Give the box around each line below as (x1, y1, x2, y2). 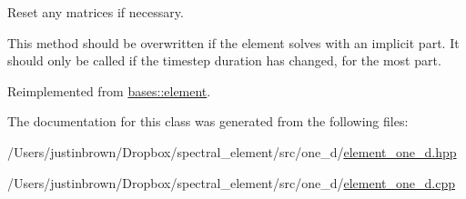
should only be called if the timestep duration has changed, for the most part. (7, 51, 441, 70)
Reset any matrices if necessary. (7, 3, 184, 21)
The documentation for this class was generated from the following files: (7, 112, 409, 131)
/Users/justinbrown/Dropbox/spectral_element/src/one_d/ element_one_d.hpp (7, 142, 457, 161)
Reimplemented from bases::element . (7, 81, 211, 100)
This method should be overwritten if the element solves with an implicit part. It (7, 33, 460, 52)
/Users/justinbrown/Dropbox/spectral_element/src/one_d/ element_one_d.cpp (7, 173, 455, 192)
